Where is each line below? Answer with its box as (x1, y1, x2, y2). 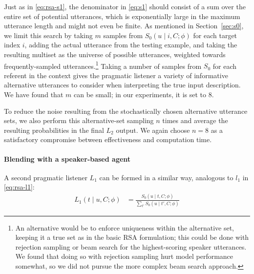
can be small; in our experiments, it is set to (73, 89, 206, 99)
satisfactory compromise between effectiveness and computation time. (4, 134, 212, 145)
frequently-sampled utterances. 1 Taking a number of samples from (4, 59, 202, 71)
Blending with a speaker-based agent (4, 153, 131, 164)
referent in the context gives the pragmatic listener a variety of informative (4, 70, 228, 80)
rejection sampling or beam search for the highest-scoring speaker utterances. (15, 241, 247, 252)
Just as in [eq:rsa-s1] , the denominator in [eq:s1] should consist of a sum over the (4, 1, 246, 11)
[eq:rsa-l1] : (4, 182, 35, 192)
